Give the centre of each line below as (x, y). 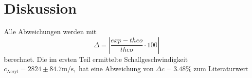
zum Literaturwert (221, 68)
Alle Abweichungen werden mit (50, 31)
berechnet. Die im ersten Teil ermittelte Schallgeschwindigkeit (96, 59)
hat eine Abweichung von (116, 68)
